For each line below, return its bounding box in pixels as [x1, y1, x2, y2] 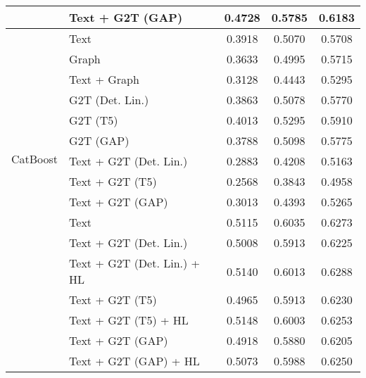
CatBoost [11, 151, 58, 167]
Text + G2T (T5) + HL [69, 312, 189, 328]
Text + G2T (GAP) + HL [69, 353, 200, 369]
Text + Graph [69, 71, 139, 87]
